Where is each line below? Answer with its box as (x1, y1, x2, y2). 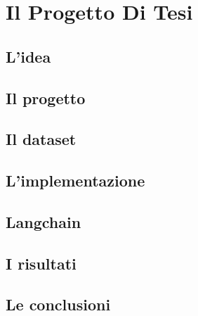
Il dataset (6, 128, 77, 150)
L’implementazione (6, 170, 145, 191)
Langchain (6, 210, 81, 232)
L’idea (6, 45, 51, 67)
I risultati (6, 252, 77, 274)
